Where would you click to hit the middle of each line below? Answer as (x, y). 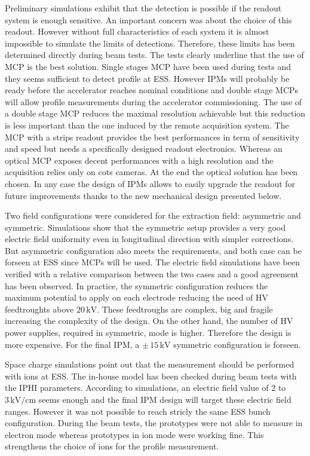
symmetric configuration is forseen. (237, 344)
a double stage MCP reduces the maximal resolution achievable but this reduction (155, 113)
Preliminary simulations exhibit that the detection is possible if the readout (143, 8)
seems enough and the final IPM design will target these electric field (165, 399)
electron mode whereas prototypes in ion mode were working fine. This (134, 434)
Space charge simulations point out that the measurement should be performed (150, 364)
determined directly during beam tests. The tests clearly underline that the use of (154, 55)
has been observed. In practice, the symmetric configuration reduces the (136, 285)
